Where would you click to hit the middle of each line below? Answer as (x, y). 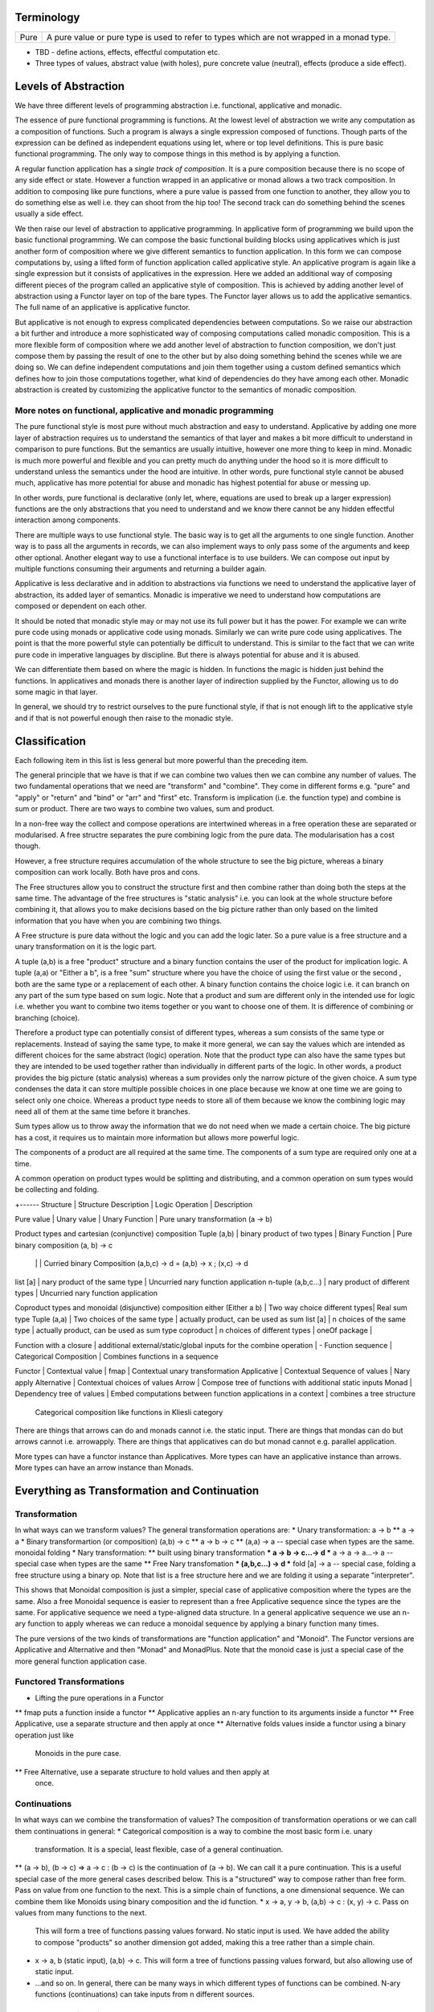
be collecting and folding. (57, 1189)
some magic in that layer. (56, 691)
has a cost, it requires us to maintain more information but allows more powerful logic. (157, 1137)
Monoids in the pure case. (78, 1754)
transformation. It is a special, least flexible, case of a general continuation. (159, 1849)
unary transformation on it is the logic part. (86, 946)
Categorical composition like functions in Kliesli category (129, 1412)
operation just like (44, 1735)
